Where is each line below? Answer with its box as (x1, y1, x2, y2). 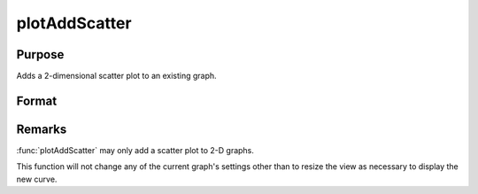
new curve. (16, 174, 58, 184)
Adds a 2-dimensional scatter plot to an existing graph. (16, 71, 217, 81)
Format (16, 93, 58, 108)
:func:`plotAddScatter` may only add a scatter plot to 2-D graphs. (16, 144, 254, 155)
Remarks (16, 121, 67, 136)
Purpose (16, 47, 65, 62)
